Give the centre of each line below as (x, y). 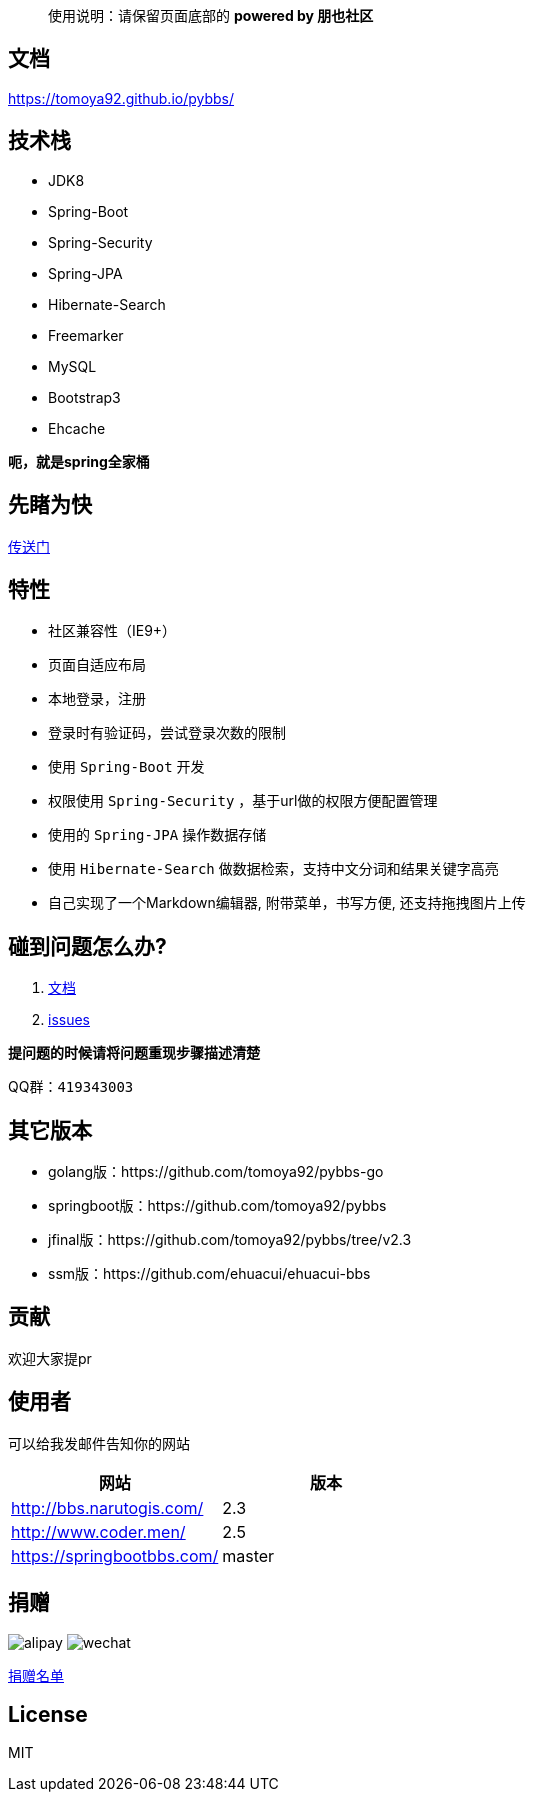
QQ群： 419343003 (71, 1087)
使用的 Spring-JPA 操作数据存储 (157, 835)
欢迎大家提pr (50, 1358)
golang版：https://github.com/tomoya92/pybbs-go (216, 1172)
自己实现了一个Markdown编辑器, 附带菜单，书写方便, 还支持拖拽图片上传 (287, 903)
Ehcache (77, 428)
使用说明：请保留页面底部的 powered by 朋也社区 (211, 15)
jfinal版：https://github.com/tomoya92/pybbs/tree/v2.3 (230, 1240)
